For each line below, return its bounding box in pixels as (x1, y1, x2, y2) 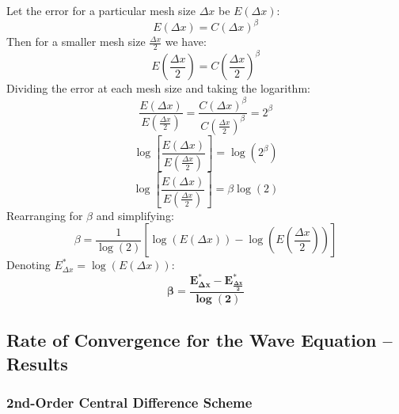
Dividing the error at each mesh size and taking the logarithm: (6, 80, 310, 97)
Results (6, 351, 68, 375)
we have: (165, 33, 207, 50)
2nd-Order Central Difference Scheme (6, 392, 253, 412)
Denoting (6, 256, 51, 273)
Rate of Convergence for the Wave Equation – (6, 328, 393, 352)
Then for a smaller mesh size (6, 33, 146, 50)
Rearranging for (6, 207, 83, 223)
